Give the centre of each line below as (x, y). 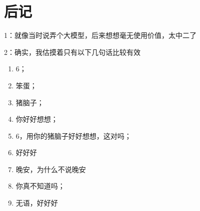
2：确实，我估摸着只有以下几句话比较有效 (72, 52)
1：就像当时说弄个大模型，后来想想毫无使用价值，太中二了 (100, 35)
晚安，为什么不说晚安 (51, 169)
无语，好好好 (37, 203)
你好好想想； (37, 119)
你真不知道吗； (40, 186)
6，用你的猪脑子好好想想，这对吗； (73, 135)
